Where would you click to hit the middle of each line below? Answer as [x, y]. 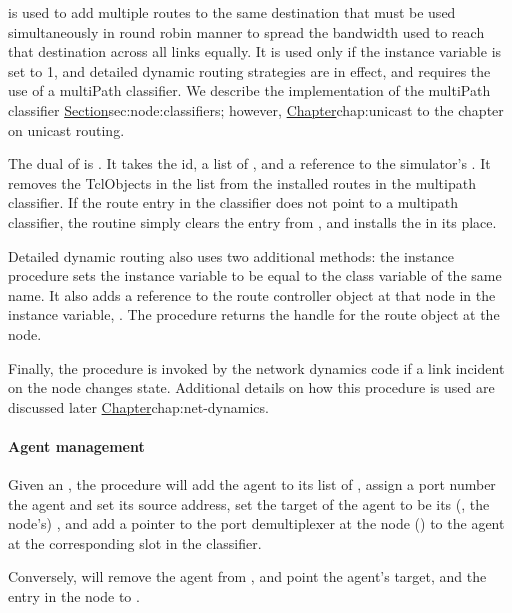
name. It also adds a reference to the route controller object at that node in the [252, 294]
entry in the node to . [74, 596]
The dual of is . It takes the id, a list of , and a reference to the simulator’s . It [249, 163]
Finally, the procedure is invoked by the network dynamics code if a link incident [256, 367]
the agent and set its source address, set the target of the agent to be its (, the [249, 503]
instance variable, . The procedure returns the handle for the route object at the [254, 314]
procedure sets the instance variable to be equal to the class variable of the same [255, 275]
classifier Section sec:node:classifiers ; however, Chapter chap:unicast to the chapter [256, 109]
